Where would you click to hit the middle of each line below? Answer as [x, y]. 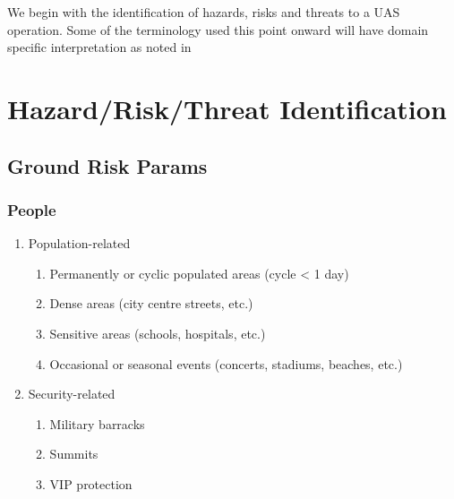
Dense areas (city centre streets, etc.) [151, 303]
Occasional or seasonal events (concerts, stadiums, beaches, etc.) [226, 363]
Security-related [72, 394]
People [32, 209]
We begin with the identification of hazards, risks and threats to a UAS [204, 12]
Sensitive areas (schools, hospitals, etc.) [158, 333]
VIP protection [91, 483]
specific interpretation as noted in [99, 47]
